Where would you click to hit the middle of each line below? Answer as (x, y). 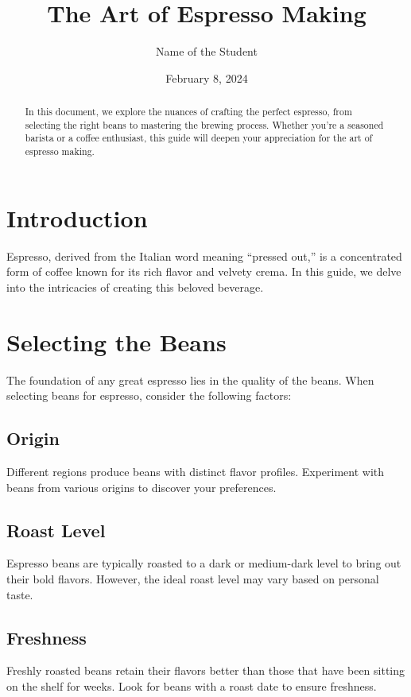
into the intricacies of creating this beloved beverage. (135, 287)
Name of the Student (207, 51)
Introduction (77, 217)
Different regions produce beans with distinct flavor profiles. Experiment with (196, 471)
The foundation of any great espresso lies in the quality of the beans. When (190, 379)
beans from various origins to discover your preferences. (142, 487)
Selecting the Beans (116, 341)
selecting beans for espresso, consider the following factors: (149, 395)
